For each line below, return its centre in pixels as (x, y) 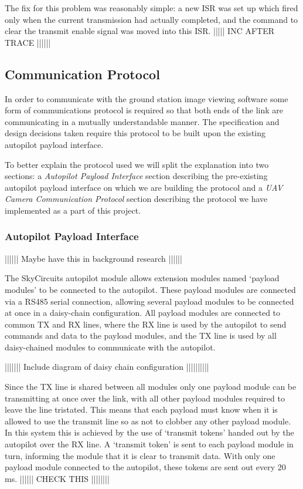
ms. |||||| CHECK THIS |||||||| (57, 478)
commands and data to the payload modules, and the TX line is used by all (141, 335)
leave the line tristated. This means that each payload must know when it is (141, 409)
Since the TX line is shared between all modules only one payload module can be (151, 387)
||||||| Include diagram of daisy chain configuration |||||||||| (107, 367)
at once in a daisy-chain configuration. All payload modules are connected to (143, 313)
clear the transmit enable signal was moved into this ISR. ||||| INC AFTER (140, 31)
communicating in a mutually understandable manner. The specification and (142, 121)
